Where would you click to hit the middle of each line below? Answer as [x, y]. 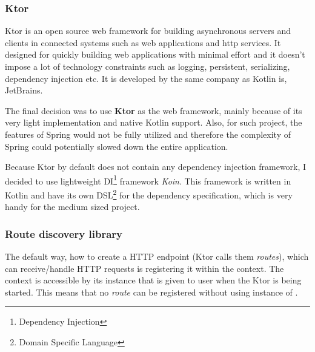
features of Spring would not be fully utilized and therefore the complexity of [148, 134]
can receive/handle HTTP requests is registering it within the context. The [144, 268]
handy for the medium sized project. [72, 207]
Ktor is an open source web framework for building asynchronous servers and [148, 31]
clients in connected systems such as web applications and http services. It [143, 42]
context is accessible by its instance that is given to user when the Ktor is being [153, 280]
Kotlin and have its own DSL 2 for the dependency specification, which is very [149, 194]
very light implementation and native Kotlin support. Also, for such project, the [154, 122]
